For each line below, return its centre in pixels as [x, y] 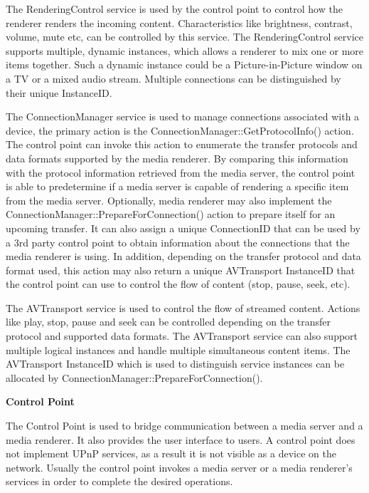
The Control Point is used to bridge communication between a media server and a [184, 426]
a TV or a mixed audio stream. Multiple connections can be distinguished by [173, 78]
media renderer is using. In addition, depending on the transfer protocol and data [183, 256]
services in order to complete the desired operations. [119, 481]
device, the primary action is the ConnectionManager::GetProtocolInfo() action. [180, 130]
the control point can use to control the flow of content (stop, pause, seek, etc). [178, 284]
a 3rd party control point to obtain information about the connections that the [178, 242]
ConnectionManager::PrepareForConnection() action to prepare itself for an [171, 214]
